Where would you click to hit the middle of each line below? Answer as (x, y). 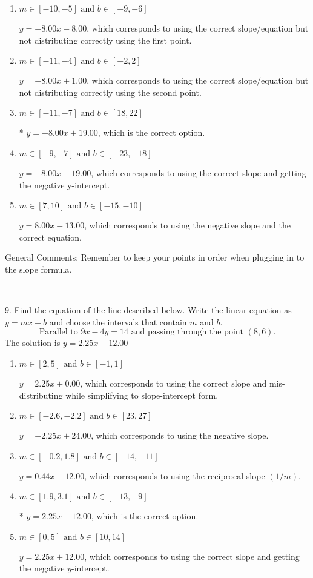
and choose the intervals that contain (118, 321)
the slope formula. (38, 269)
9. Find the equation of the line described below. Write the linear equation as (148, 310)
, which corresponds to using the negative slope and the (187, 225)
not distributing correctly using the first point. (105, 40)
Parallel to (58, 332)
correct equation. (50, 237)
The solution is (33, 343)
